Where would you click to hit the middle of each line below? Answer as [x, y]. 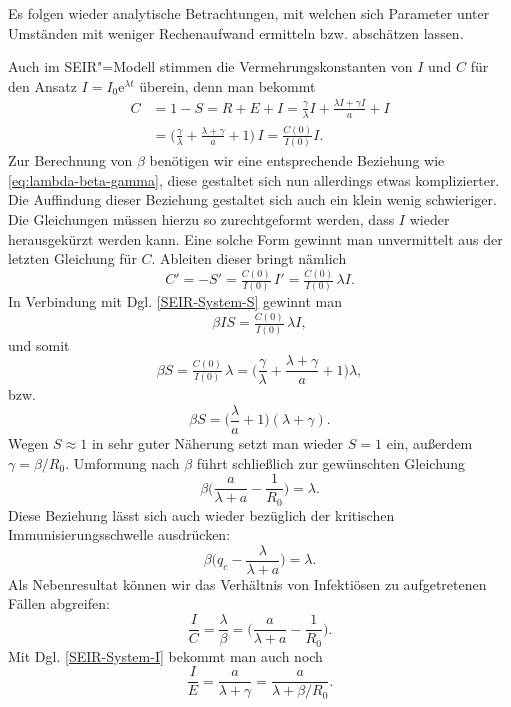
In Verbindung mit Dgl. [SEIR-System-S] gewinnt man [175, 301]
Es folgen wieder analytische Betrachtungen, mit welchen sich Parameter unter [249, 13]
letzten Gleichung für [72, 258]
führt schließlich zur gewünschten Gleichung [331, 462]
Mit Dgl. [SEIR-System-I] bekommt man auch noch [165, 655]
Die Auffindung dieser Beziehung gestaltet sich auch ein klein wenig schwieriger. [252, 199]
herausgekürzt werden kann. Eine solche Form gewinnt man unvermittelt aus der [255, 238]
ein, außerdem [429, 442]
